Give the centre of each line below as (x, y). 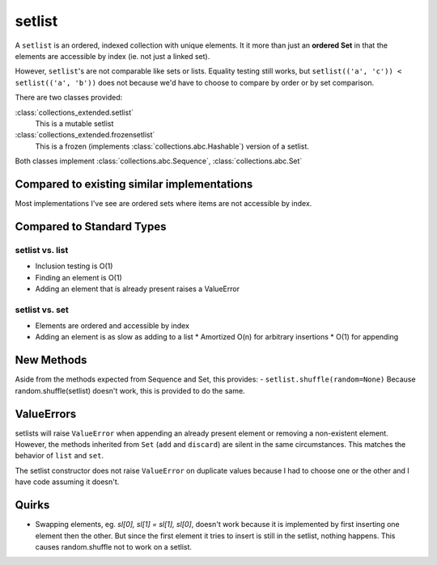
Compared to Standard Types (91, 226)
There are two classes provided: (69, 98)
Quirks (32, 505)
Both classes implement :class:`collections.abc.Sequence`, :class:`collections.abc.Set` (159, 161)
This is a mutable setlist (74, 123)
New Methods (51, 360)
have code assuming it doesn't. (67, 482)
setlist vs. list (42, 250)
